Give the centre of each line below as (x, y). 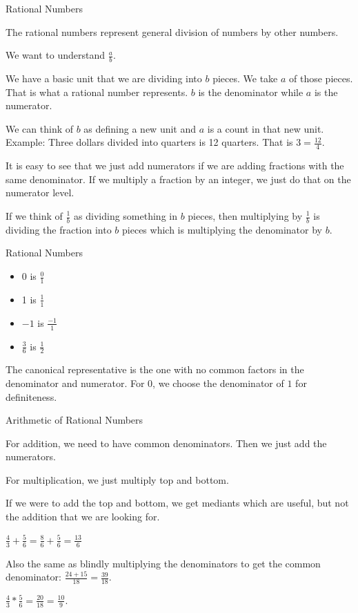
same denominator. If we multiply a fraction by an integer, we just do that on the (178, 179)
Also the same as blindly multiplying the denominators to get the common (163, 563)
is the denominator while (251, 92)
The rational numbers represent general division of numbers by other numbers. (172, 31)
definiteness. (31, 396)
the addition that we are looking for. (83, 517)
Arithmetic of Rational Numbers (74, 420)
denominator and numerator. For (75, 383)
